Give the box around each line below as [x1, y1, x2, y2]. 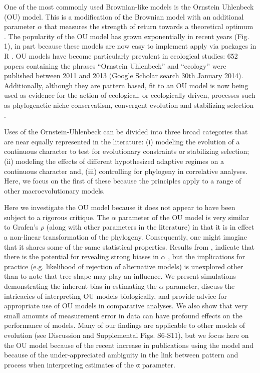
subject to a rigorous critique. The [4, 212, 109, 222]
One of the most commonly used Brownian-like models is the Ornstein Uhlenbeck [4, 2, 254, 12]
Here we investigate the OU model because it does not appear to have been [4, 202, 235, 213]
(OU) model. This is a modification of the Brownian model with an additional [4, 11, 244, 22]
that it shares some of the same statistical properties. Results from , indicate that [4, 241, 254, 252]
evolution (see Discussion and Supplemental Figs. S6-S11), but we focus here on [4, 330, 249, 340]
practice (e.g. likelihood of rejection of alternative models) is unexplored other [4, 261, 243, 271]
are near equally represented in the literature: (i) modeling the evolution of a [4, 136, 240, 146]
